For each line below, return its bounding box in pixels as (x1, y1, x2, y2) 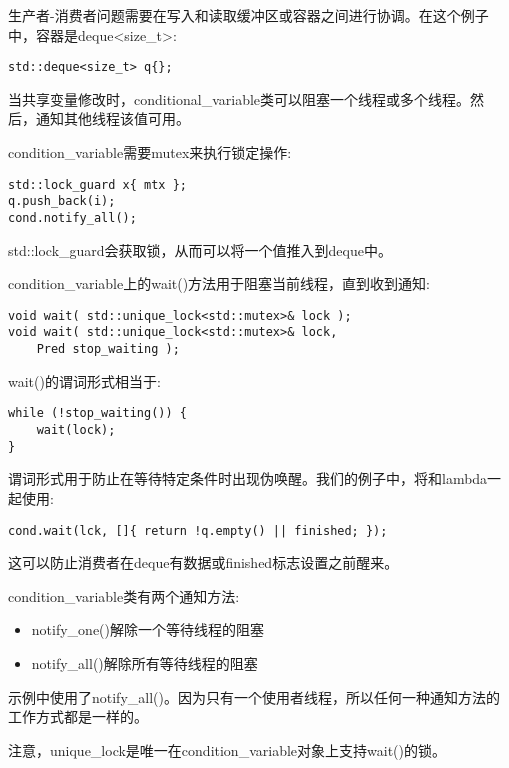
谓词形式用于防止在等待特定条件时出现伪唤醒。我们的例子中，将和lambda (8, 468, 488, 489)
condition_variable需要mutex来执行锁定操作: (8, 142, 292, 163)
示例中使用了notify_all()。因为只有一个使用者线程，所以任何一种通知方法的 (8, 686, 500, 707)
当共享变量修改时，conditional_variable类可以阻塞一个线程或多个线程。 (8, 88, 471, 109)
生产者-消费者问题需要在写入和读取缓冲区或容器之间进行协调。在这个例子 (8, 5, 489, 25)
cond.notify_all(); (8, 210, 137, 225)
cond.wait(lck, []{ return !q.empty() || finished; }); (8, 523, 388, 538)
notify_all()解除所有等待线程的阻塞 (31, 652, 258, 673)
